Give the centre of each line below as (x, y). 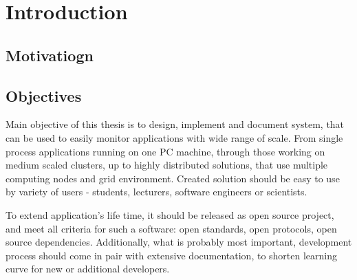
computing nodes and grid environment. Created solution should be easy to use (173, 178)
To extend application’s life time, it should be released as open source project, (170, 214)
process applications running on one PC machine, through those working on (165, 151)
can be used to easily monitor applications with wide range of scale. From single (174, 137)
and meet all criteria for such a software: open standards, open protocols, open (171, 228)
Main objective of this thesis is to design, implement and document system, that (175, 124)
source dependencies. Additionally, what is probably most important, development (179, 242)
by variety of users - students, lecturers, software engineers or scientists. (156, 192)
